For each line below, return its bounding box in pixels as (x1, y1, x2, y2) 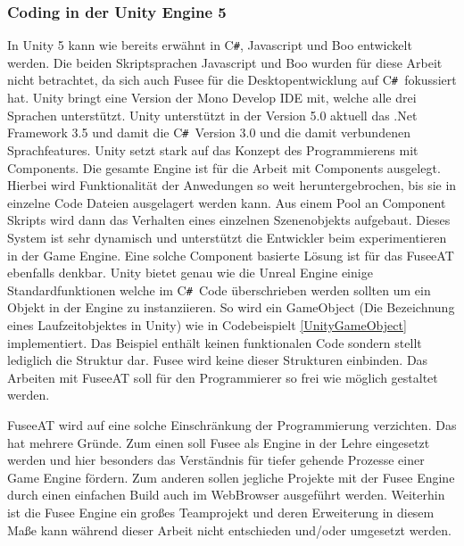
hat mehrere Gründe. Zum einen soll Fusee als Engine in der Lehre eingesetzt (7, 433, 430, 451)
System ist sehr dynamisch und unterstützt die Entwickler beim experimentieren (7, 227, 447, 246)
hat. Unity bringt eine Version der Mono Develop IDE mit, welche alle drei (7, 88, 417, 107)
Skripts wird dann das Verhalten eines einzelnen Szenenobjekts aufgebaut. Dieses (7, 211, 451, 229)
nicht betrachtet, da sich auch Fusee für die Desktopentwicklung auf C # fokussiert (7, 70, 457, 89)
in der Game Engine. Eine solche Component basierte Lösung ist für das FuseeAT (7, 245, 454, 264)
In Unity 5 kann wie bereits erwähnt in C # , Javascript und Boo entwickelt (7, 36, 412, 54)
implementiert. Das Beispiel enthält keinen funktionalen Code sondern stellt (7, 333, 422, 352)
